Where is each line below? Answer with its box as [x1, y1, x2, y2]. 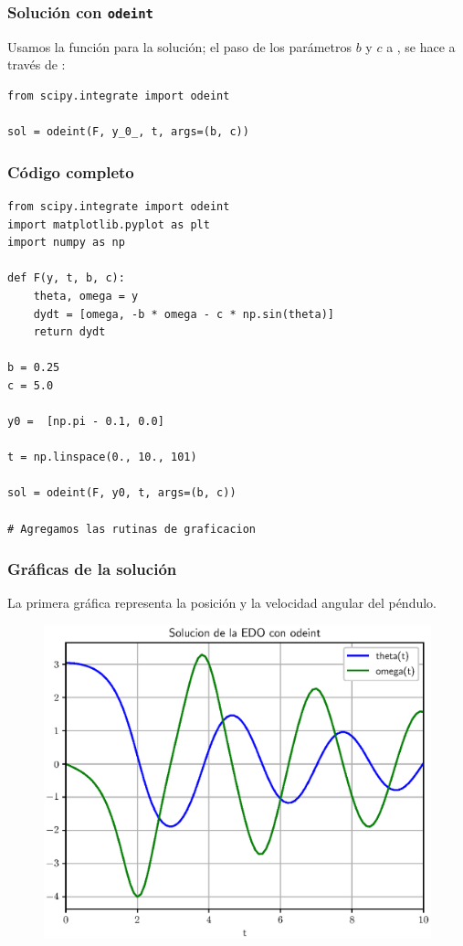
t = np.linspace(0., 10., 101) [7, 451, 197, 464]
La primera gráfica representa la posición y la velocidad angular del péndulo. [7, 593, 437, 612]
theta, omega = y [33, 289, 139, 303]
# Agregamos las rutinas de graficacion [7, 522, 257, 536]
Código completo [7, 160, 134, 183]
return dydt [33, 325, 106, 339]
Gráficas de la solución [7, 558, 177, 580]
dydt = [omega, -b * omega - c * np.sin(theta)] [33, 307, 334, 321]
